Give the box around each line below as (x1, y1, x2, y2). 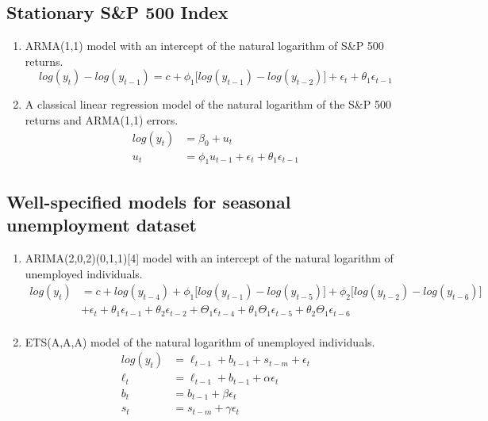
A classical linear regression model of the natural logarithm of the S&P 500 (25, 96, 391, 113)
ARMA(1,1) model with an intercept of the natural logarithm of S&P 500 (25, 37, 384, 54)
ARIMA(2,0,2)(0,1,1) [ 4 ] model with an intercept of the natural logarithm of (25, 250, 394, 266)
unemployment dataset (6, 212, 197, 237)
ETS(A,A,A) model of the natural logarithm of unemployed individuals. (25, 333, 375, 350)
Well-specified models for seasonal (6, 189, 291, 213)
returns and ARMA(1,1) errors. (25, 111, 179, 128)
